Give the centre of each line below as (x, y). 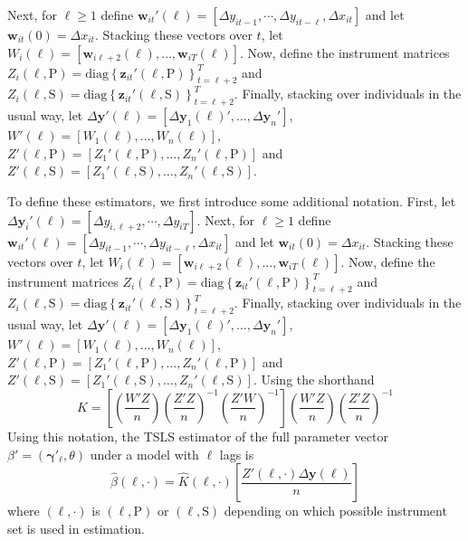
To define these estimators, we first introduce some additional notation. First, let (232, 200)
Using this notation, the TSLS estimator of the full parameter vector (198, 436)
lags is (237, 454)
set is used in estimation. (76, 528)
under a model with (144, 454)
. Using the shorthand (314, 380)
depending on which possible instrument (335, 511)
